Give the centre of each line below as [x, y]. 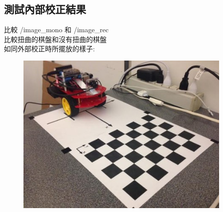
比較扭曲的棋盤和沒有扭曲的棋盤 [55, 39]
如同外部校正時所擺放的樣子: [49, 49]
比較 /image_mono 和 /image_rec [56, 30]
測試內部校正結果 [45, 9]
